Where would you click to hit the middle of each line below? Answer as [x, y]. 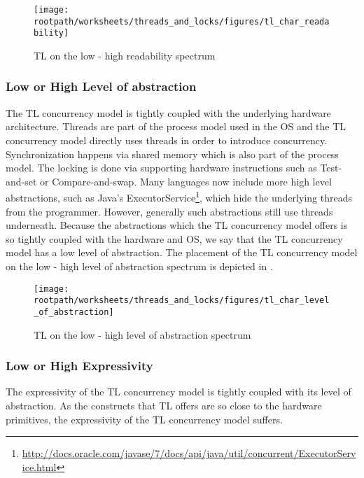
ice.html [39, 466]
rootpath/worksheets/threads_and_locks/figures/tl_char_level [182, 301]
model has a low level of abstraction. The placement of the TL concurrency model [182, 252]
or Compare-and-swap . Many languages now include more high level [186, 181]
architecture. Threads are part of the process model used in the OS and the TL [176, 126]
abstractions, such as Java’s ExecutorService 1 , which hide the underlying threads [179, 196]
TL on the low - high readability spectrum [125, 55]
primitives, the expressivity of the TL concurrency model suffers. [144, 419]
